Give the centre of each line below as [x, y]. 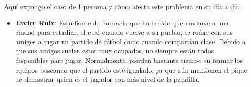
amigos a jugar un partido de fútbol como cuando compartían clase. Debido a [130, 41]
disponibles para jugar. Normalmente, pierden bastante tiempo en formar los [129, 60]
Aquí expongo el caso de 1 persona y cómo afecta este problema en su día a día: [123, 6]
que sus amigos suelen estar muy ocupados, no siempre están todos [115, 51]
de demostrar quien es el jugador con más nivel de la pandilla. [107, 79]
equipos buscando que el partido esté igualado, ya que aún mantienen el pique [131, 69]
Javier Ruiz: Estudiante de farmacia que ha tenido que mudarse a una [122, 22]
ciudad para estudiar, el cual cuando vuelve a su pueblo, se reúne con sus [124, 32]
